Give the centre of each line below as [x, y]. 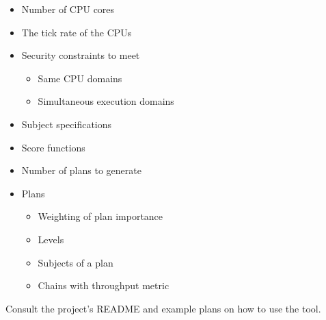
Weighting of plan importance [100, 216]
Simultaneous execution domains [106, 101]
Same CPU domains [80, 78]
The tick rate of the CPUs [77, 32]
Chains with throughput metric [104, 285]
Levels [51, 239]
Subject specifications [67, 124]
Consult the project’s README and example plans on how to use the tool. [163, 308]
